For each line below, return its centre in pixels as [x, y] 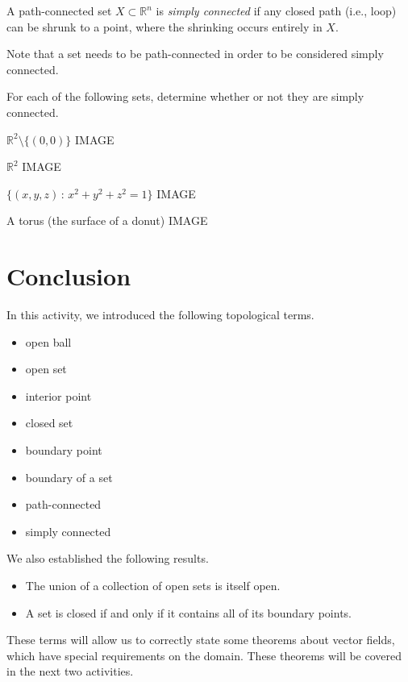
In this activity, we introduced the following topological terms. [160, 315]
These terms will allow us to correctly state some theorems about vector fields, [201, 640]
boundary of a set [69, 477]
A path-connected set [59, 10]
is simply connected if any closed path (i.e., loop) [276, 10]
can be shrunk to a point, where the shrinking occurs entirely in [164, 26]
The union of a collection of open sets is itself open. [153, 585]
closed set [49, 423]
